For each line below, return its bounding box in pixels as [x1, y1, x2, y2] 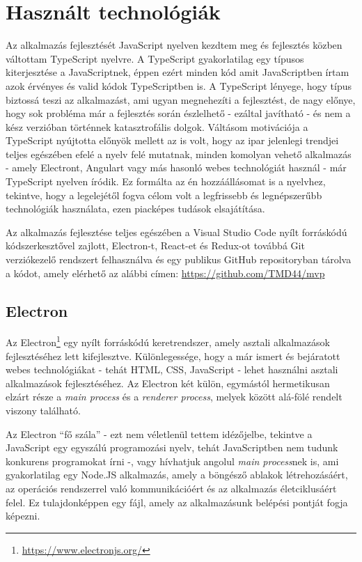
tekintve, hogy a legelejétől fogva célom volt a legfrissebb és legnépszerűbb [6, 187, 322, 202]
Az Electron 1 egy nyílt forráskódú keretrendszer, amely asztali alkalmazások [6, 333, 330, 350]
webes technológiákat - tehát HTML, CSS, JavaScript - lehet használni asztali [6, 362, 338, 377]
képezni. [6, 508, 40, 523]
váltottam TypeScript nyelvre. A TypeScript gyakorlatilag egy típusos [6, 51, 304, 65]
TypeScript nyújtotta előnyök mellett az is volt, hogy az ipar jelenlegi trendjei [6, 133, 339, 148]
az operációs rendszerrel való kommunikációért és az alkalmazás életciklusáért [6, 481, 337, 496]
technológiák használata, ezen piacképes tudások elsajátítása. [6, 201, 265, 216]
